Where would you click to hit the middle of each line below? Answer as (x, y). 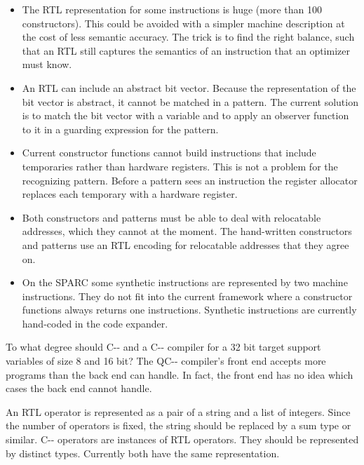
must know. (47, 64)
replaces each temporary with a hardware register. (130, 194)
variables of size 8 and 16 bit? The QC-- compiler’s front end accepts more (166, 361)
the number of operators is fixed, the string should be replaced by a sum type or (178, 425)
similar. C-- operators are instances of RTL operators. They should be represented (182, 439)
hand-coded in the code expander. (95, 323)
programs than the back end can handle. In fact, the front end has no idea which (180, 374)
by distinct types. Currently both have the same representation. (143, 453)
